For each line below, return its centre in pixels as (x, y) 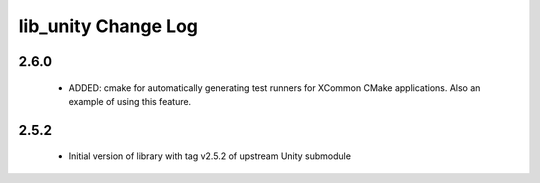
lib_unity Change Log (108, 26)
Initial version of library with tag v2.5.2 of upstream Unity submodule (210, 156)
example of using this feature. (130, 101)
